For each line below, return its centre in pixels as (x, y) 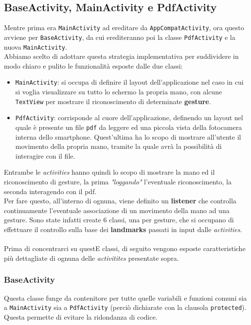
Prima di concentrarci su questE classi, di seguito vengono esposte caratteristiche (125, 248)
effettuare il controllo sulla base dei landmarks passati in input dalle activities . (123, 229)
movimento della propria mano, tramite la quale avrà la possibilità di (118, 146)
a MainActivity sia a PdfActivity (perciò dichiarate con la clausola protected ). (125, 307)
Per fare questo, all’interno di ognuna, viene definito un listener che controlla (120, 201)
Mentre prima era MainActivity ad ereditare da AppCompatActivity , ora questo (124, 27)
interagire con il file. (45, 155)
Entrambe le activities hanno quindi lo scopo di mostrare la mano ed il (109, 172)
